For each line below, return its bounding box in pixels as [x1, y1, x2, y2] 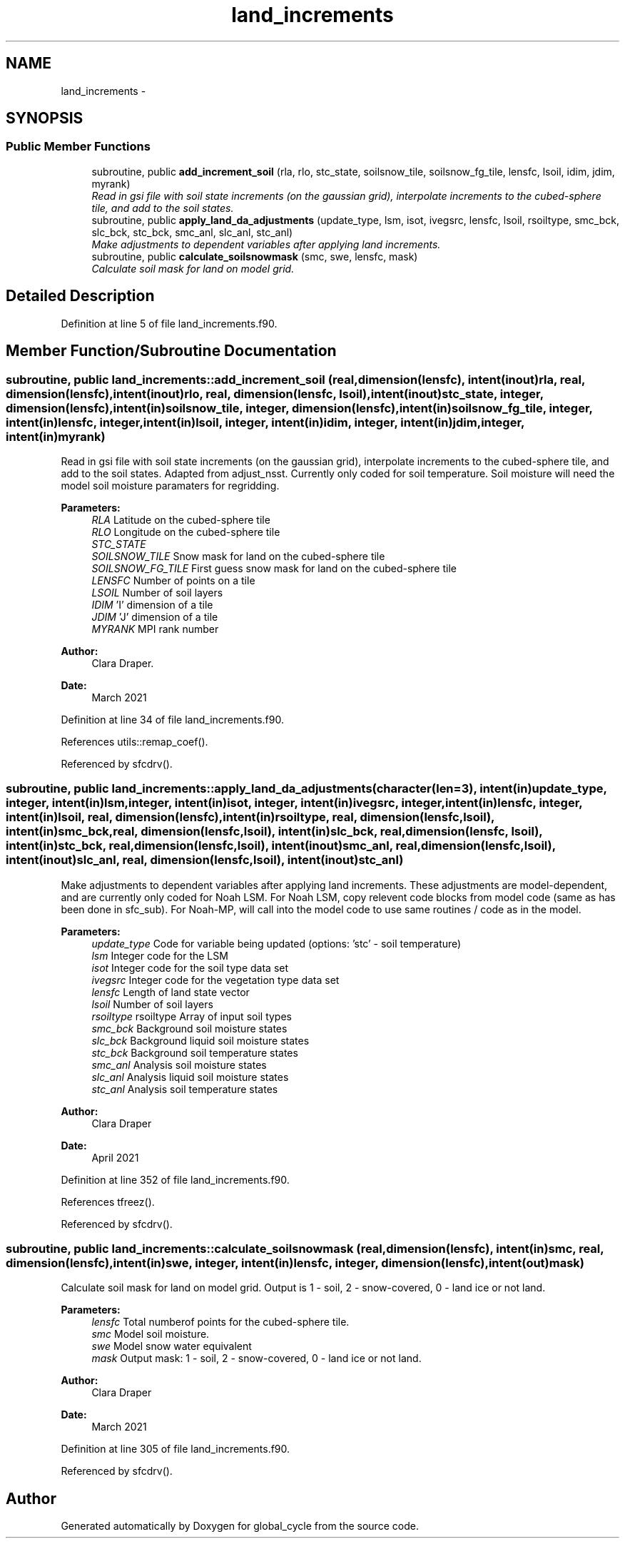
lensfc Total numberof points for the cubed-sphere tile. [91, 1316, 350, 1329]
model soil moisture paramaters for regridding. [61, 479, 280, 492]
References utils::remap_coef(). [61, 735, 208, 748]
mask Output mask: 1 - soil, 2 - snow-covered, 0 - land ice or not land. [91, 1352, 422, 1365]
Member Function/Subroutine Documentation [6, 342, 337, 360]
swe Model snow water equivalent [91, 1340, 252, 1353]
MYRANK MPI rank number [91, 622, 219, 635]
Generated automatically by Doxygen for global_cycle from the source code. [61, 1520, 419, 1533]
